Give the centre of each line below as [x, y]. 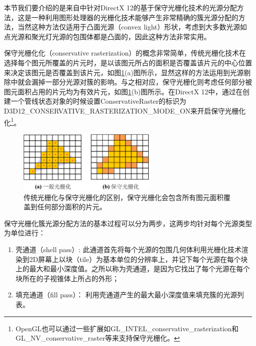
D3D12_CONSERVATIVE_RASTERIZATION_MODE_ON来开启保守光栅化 [125, 110]
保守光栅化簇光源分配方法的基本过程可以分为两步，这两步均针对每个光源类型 [128, 223]
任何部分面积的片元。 [72, 207]
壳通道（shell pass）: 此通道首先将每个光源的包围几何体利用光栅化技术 [128, 249]
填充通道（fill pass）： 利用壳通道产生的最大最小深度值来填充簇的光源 [126, 295]
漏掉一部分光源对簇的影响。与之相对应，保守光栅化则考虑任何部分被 [142, 82]
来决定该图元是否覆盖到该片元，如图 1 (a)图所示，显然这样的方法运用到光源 [124, 72]
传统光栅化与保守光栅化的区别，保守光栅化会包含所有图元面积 [124, 197]
